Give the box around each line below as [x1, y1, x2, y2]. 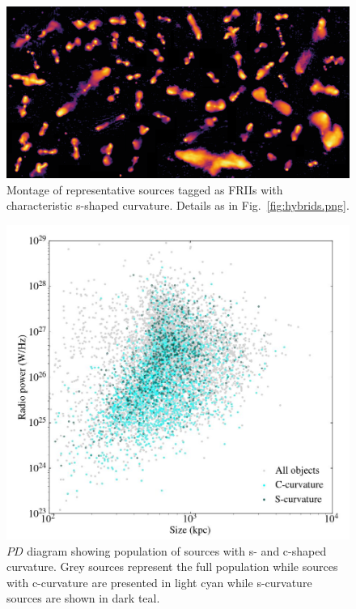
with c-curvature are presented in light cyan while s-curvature [6, 573, 312, 590]
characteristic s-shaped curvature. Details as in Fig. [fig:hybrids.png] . [6, 197, 350, 214]
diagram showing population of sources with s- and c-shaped [27, 542, 327, 559]
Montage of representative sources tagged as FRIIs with [6, 181, 283, 198]
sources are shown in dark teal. [6, 590, 160, 607]
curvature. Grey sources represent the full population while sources [6, 558, 338, 575]
